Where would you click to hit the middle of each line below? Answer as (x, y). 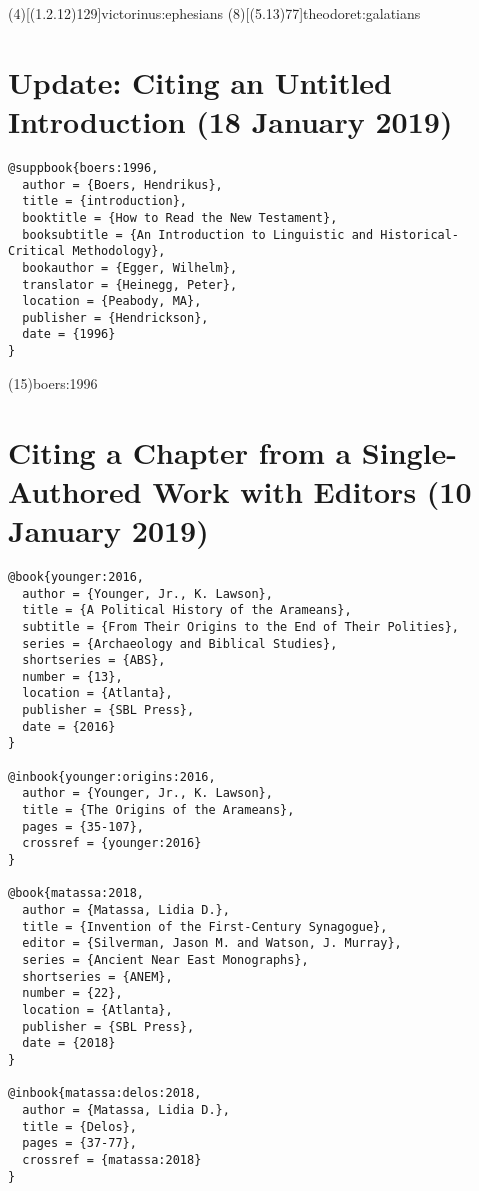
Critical (37, 251)
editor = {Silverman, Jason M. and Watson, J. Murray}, (212, 943)
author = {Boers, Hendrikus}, (122, 184)
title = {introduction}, (104, 201)
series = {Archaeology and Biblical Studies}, (180, 643)
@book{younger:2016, (76, 576)
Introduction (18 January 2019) (230, 120)
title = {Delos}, (79, 1126)
